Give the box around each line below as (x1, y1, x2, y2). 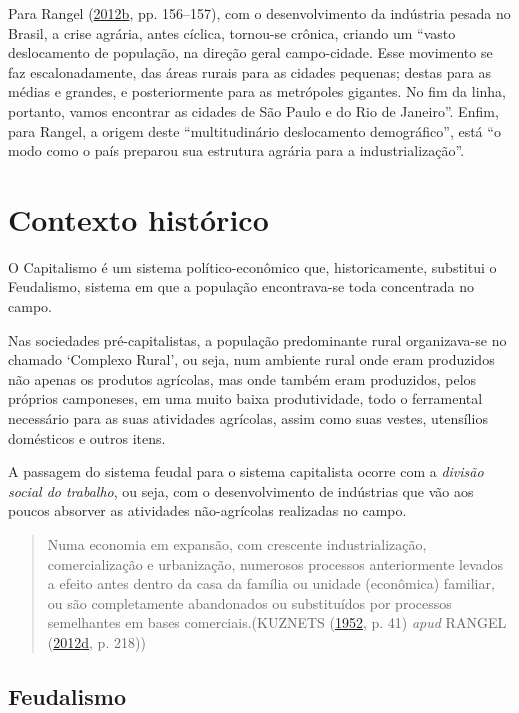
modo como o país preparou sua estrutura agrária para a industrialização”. (8, 140, 465, 161)
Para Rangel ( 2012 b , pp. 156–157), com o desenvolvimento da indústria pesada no (8, 3, 511, 23)
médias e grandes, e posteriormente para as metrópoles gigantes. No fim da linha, (8, 81, 507, 102)
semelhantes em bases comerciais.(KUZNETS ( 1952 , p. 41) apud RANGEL (47, 612, 507, 633)
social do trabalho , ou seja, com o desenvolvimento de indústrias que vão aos (8, 480, 474, 501)
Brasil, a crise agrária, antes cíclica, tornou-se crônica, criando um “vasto (8, 22, 456, 43)
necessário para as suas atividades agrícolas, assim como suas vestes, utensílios (8, 408, 488, 429)
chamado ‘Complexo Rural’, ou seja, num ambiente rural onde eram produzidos (8, 349, 495, 370)
